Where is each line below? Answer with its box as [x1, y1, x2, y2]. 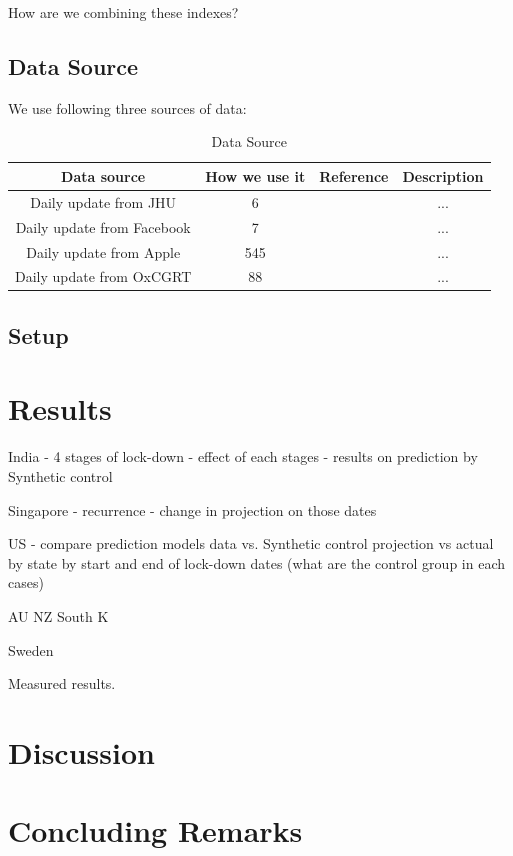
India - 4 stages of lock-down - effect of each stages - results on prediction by [8, 446, 478, 467]
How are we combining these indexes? [8, 2, 239, 22]
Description [402, 165, 484, 186]
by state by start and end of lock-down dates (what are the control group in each [8, 552, 505, 573]
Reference [319, 165, 389, 186]
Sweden [8, 639, 54, 660]
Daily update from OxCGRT [15, 266, 192, 287]
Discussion [8, 731, 155, 772]
